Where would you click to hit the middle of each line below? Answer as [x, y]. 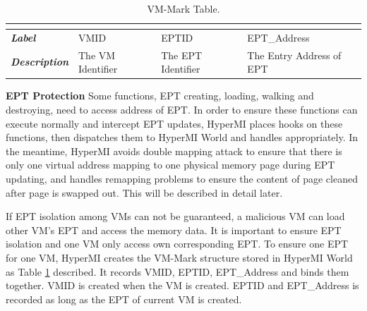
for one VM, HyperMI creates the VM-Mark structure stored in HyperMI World [179, 257]
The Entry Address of [294, 55]
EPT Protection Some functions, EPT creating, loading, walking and [160, 96]
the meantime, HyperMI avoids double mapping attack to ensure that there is [174, 151]
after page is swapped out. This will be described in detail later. [144, 192]
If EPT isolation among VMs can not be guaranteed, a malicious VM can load [175, 216]
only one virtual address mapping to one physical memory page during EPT [170, 165]
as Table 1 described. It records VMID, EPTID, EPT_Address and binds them [178, 271]
